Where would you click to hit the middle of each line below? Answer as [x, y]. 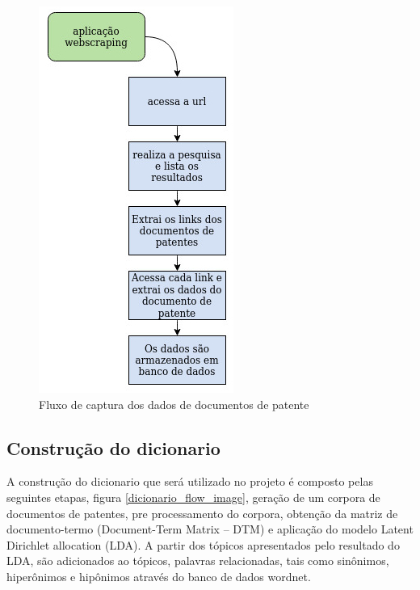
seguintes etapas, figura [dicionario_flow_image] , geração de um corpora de [193, 497]
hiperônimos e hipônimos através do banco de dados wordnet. [159, 576]
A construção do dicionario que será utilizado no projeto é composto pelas [190, 481]
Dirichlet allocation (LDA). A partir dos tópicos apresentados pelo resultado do [203, 544]
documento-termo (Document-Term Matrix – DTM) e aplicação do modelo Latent [210, 529]
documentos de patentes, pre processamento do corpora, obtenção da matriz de [202, 513]
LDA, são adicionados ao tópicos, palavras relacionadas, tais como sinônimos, [198, 560]
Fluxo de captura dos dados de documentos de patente [174, 404]
